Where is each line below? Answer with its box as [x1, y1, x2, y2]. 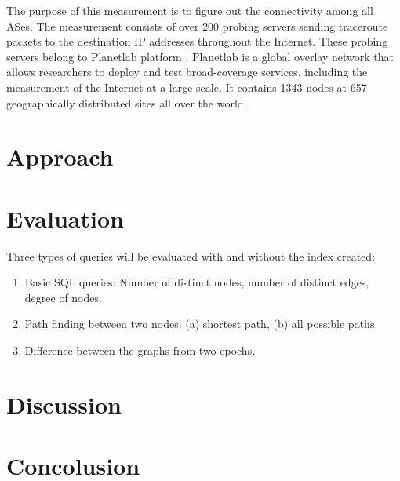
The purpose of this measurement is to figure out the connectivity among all [6, 2, 373, 18]
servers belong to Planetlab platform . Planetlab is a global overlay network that [6, 48, 394, 64]
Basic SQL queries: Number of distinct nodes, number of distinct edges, [24, 274, 369, 290]
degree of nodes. [24, 289, 102, 305]
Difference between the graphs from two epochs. [24, 342, 256, 359]
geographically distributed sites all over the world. [6, 94, 247, 111]
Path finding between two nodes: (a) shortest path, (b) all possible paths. [24, 315, 378, 332]
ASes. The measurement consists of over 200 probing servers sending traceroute [6, 17, 388, 34]
